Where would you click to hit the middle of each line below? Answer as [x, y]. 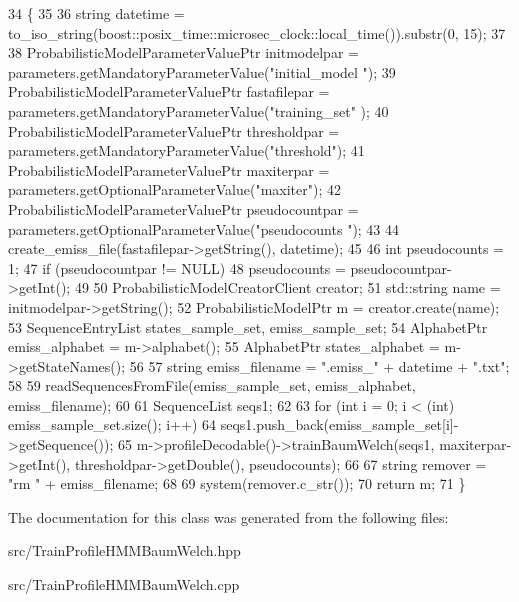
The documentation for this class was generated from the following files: [228, 516]
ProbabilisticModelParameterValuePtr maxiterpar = [169, 169]
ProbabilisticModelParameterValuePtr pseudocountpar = [183, 208]
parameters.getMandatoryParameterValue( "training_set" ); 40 [198, 110]
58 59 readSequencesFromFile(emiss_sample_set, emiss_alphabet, [212, 385]
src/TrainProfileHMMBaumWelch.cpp [124, 584]
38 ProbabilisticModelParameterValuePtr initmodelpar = [183, 52]
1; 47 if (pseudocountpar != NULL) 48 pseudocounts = [177, 267]
